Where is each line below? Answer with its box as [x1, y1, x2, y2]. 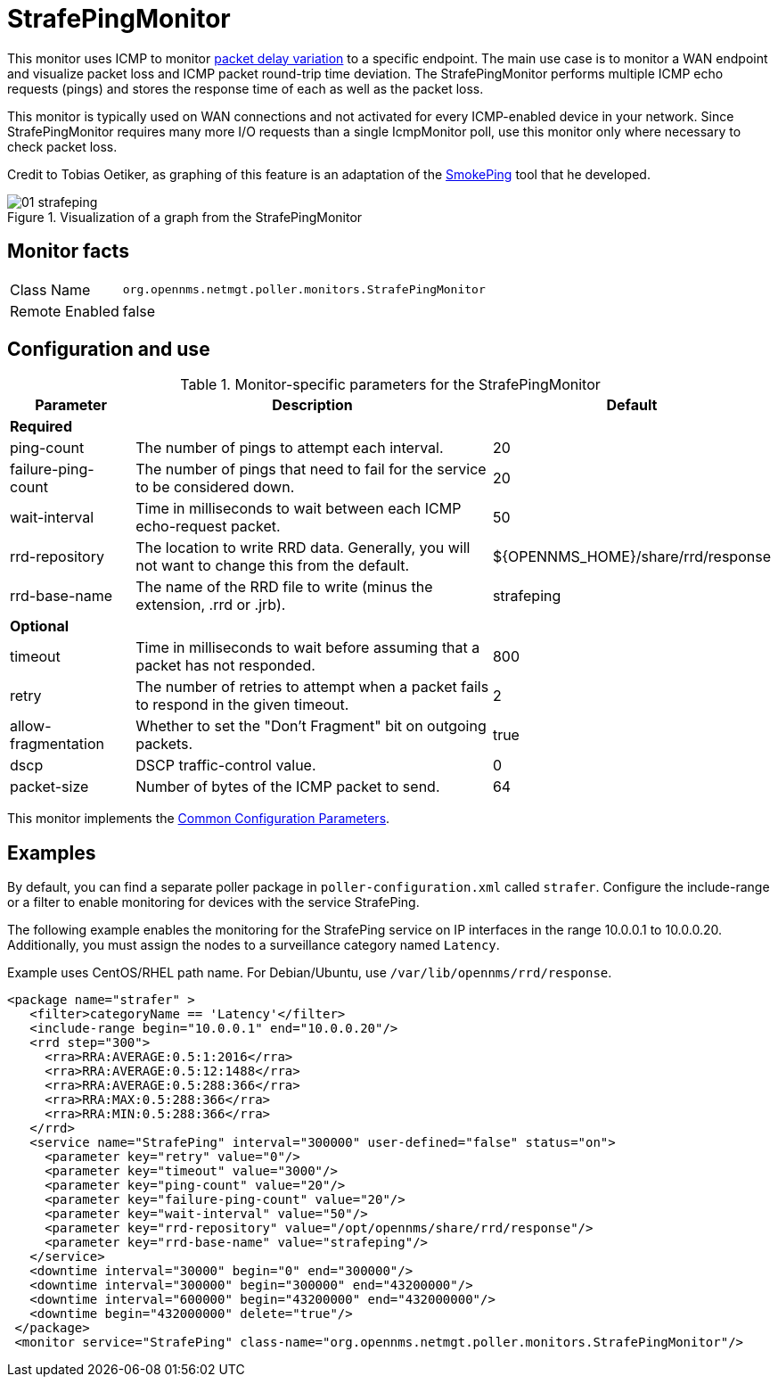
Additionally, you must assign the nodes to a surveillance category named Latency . [7, 937, 500, 953]
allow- [10, 717, 52, 736]
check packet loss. [7, 138, 118, 154]
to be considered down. [135, 478, 295, 497]
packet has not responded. [135, 656, 315, 675]
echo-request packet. [135, 517, 281, 536]
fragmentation [10, 735, 104, 754]
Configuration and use [7, 338, 210, 361]
